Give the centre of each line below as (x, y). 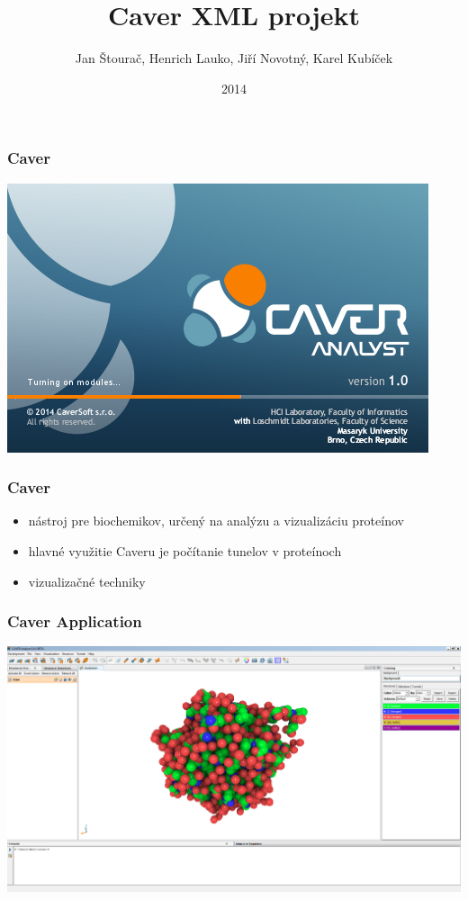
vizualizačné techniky (87, 581)
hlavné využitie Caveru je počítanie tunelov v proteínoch (185, 551)
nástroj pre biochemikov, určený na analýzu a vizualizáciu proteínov (216, 521)
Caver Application (75, 621)
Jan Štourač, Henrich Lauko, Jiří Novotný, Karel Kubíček (234, 58)
